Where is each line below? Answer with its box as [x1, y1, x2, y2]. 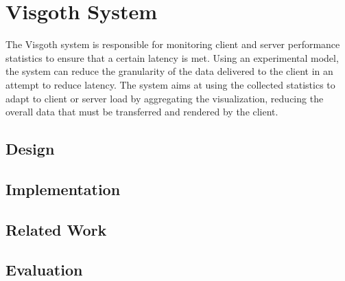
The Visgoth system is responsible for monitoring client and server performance [5, 37, 340, 52]
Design [5, 138, 55, 159]
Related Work [5, 218, 107, 240]
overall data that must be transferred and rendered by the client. [5, 104, 278, 119]
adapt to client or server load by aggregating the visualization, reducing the [5, 91, 324, 105]
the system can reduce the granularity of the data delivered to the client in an [5, 64, 333, 78]
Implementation [5, 178, 121, 199]
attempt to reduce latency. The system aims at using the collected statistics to [5, 77, 335, 91]
